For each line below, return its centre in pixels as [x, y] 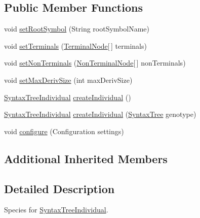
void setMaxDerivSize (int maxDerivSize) [68, 80]
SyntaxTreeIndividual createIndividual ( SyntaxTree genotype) [100, 114]
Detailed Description [59, 188]
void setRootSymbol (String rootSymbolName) [77, 29]
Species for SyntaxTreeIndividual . [56, 210]
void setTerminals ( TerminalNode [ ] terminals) [75, 45]
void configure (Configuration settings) [64, 131]
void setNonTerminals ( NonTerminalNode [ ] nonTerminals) [95, 63]
